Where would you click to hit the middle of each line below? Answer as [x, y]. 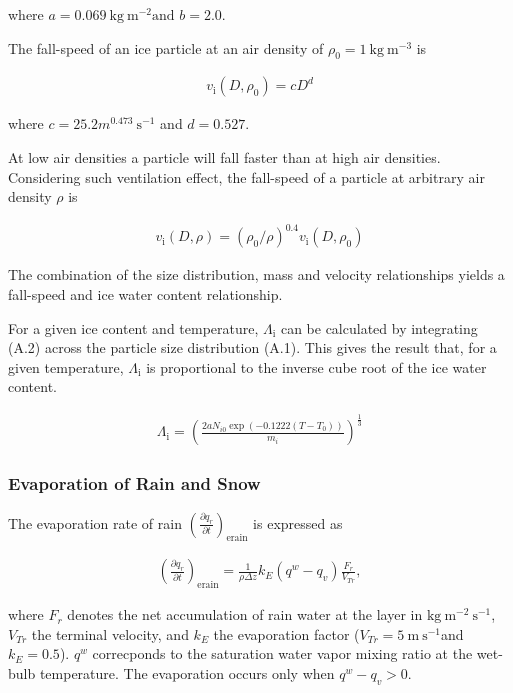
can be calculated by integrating [379, 327]
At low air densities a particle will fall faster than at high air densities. [224, 157]
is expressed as [298, 522]
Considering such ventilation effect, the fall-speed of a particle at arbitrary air [246, 176]
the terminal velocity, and [110, 633]
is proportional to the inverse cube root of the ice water [316, 366]
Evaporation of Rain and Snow [134, 483]
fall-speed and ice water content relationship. [145, 293]
